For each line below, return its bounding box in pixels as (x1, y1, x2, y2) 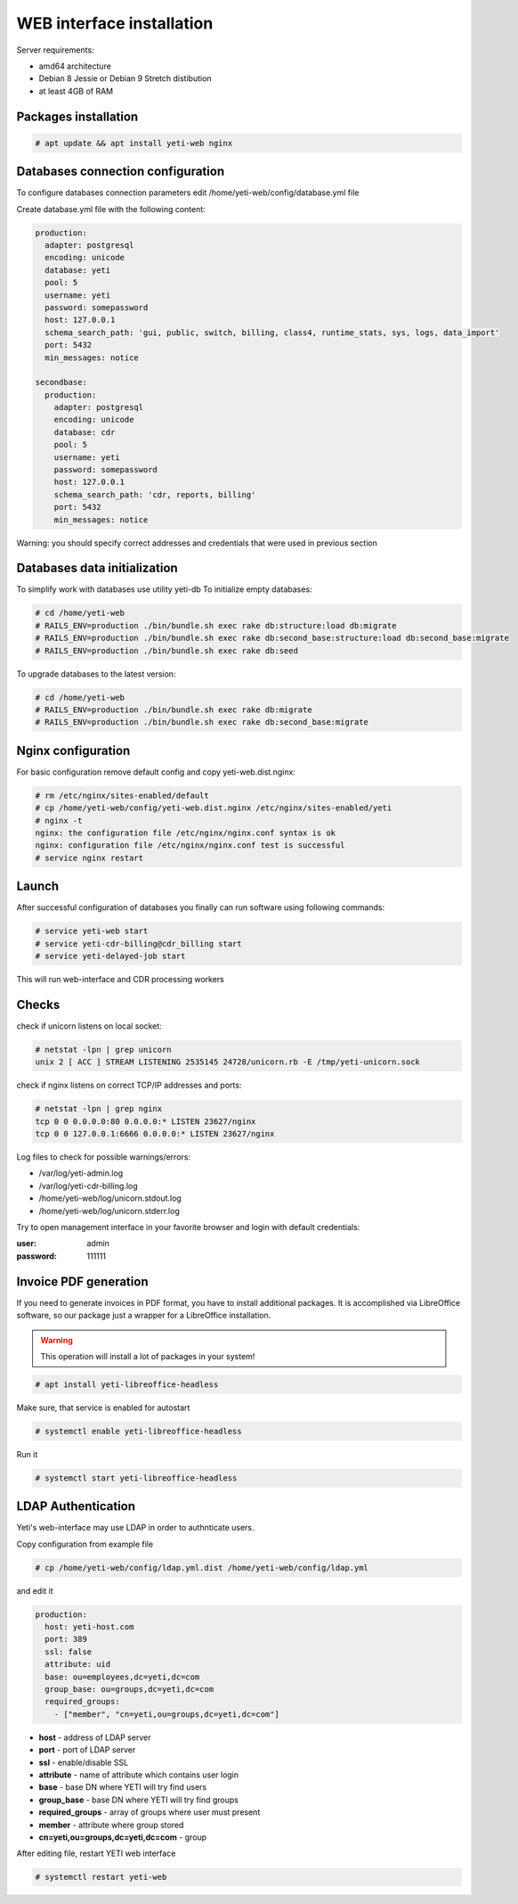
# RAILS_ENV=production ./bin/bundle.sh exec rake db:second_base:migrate (35, 718, 369, 727)
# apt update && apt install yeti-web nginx (35, 138, 233, 148)
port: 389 (45, 1634, 88, 1645)
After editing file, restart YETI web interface (16, 1848, 176, 1859)
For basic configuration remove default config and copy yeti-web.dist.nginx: (16, 767, 295, 777)
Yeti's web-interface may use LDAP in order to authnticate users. (16, 1522, 255, 1533)
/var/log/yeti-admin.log (38, 1168, 124, 1178)
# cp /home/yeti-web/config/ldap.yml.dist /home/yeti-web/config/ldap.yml (35, 1563, 369, 1572)
